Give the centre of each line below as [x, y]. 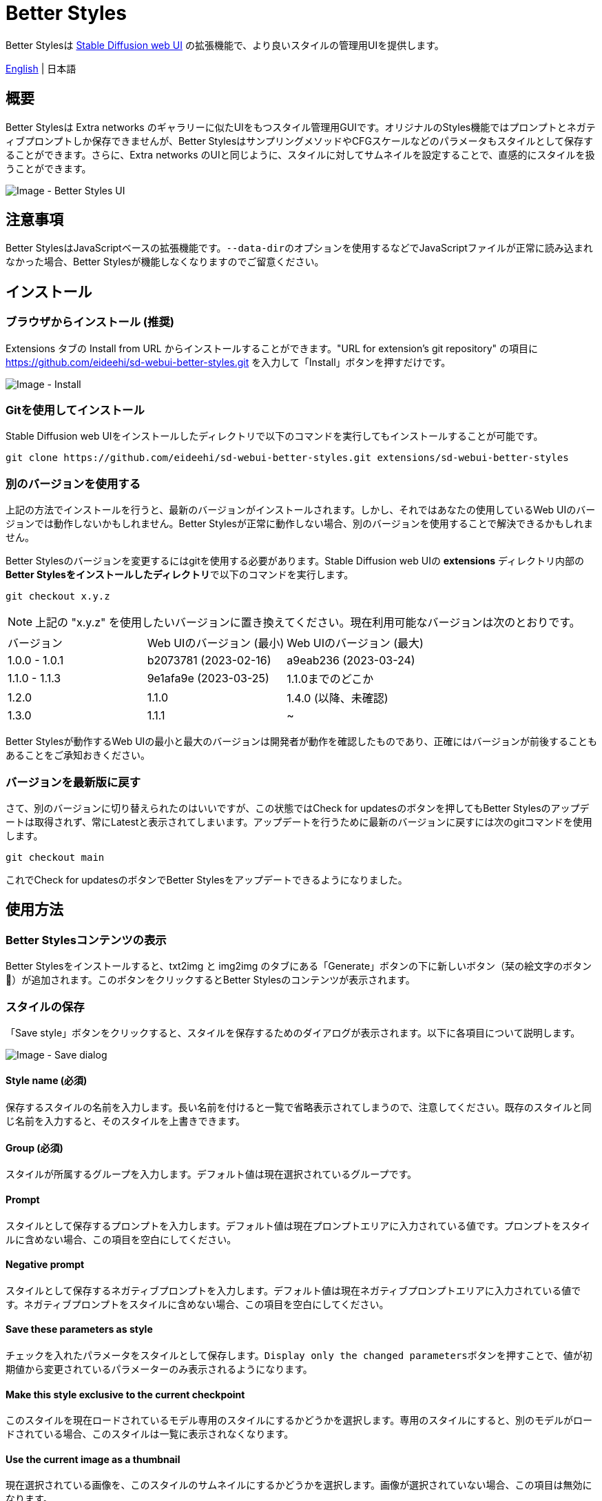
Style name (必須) [46, 1081]
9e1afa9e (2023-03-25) [208, 678]
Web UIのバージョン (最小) [216, 643]
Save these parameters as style [79, 1329]
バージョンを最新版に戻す [73, 782]
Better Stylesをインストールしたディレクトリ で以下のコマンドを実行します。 [180, 575]
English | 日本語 [41, 68]
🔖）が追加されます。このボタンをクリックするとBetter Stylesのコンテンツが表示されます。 [210, 980]
